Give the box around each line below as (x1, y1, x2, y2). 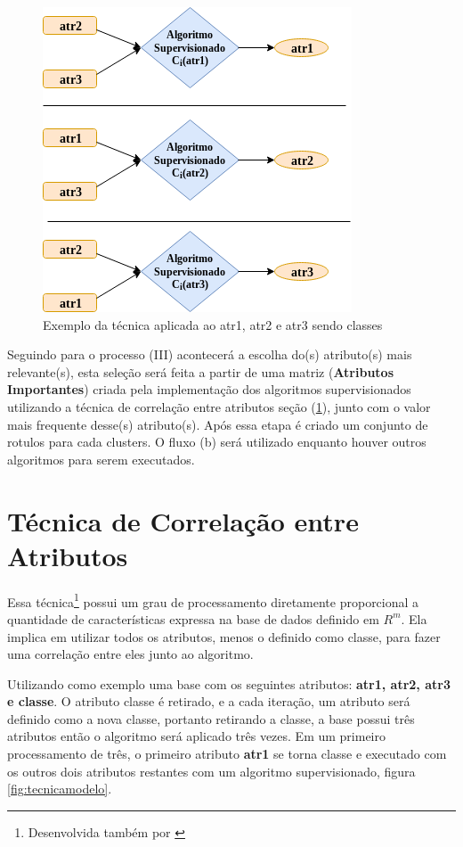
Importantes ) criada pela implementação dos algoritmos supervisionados (7, 380, 411, 399)
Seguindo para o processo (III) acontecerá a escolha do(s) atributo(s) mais (7, 345, 412, 364)
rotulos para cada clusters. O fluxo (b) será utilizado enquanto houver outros (7, 432, 426, 451)
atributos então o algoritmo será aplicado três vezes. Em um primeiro (7, 727, 386, 745)
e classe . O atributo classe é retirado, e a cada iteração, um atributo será (7, 692, 410, 711)
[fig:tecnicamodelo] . (7, 779, 112, 798)
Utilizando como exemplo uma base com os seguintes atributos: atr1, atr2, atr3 (7, 674, 451, 693)
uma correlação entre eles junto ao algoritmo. (7, 645, 254, 663)
